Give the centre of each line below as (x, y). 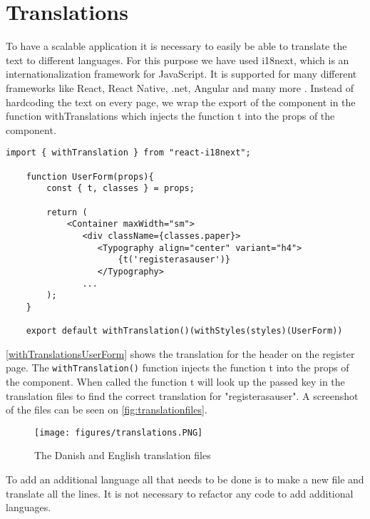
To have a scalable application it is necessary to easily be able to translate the (176, 46)
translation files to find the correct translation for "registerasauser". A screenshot (182, 395)
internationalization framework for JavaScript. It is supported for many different (181, 74)
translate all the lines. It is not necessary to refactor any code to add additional (180, 493)
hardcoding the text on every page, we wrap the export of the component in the (181, 102)
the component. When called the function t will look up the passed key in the (175, 382)
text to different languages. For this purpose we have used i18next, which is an (178, 60)
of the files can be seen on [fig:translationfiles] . (107, 410)
